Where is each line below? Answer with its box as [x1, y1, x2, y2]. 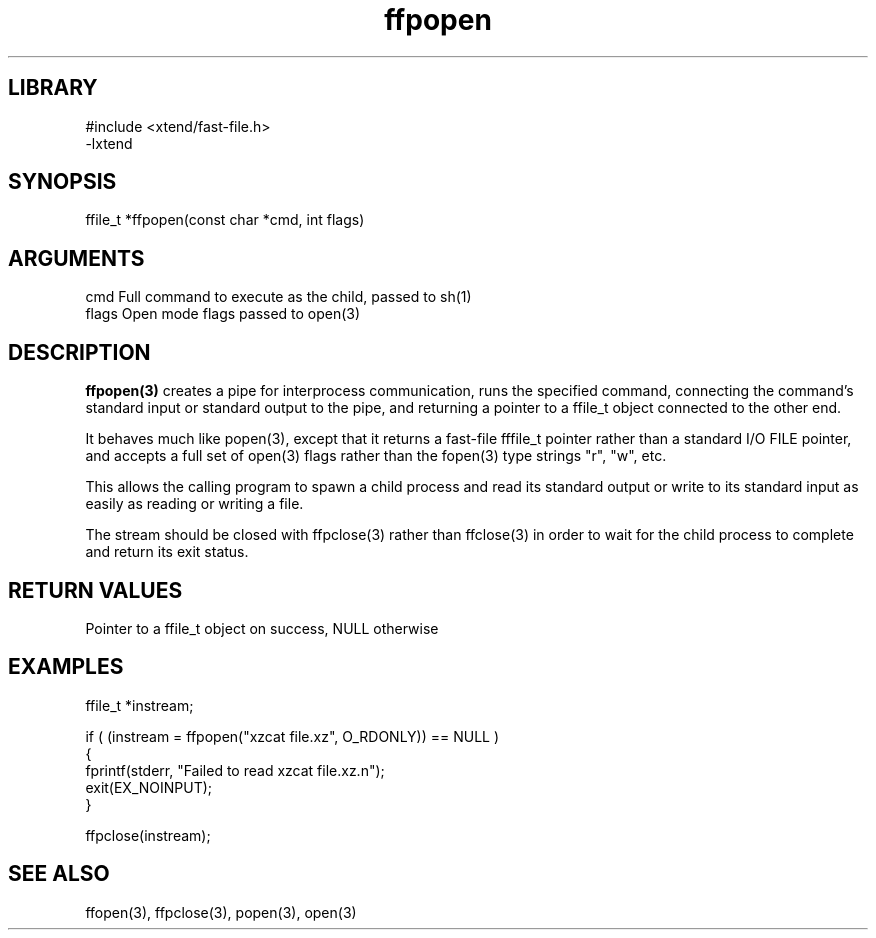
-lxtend [85, 134, 133, 152]
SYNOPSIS [8, 169, 117, 195]
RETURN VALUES [8, 577, 183, 603]
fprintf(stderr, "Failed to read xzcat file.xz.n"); [85, 761, 385, 779]
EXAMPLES [8, 654, 124, 680]
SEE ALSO [8, 861, 110, 887]
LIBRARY [8, 75, 98, 101]
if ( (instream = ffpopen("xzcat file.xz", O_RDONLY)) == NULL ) [85, 727, 500, 745]
